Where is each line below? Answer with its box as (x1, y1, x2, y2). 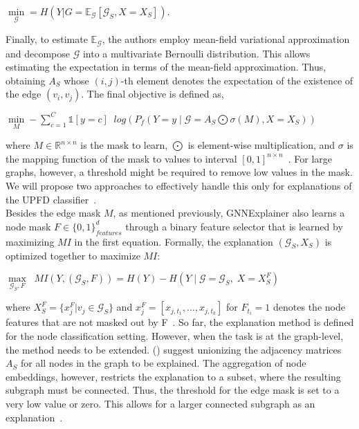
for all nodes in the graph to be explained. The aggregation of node (20, 356, 306, 370)
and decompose (6, 46, 71, 60)
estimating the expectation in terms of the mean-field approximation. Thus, (6, 60, 326, 74)
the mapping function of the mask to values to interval (6, 151, 237, 165)
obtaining (6, 73, 46, 87)
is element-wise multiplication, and (187, 138, 335, 152)
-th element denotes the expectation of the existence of (120, 73, 353, 87)
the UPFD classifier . (6, 192, 97, 206)
